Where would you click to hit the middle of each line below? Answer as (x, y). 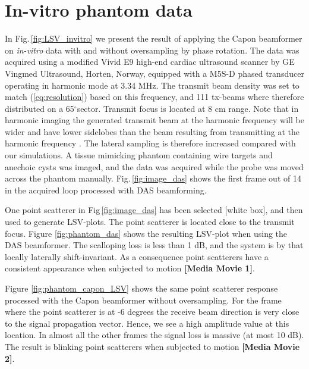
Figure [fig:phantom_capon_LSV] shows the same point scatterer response (141, 288)
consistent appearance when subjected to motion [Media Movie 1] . (130, 268)
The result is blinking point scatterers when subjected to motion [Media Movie (152, 346)
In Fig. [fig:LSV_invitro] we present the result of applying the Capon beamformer (154, 38)
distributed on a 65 (40, 108)
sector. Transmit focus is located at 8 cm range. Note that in (188, 108)
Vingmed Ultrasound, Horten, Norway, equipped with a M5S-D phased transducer (154, 73)
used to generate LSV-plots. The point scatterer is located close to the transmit (150, 222)
